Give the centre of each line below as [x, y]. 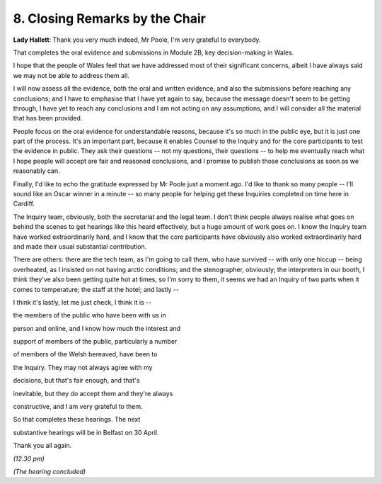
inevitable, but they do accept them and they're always [93, 393]
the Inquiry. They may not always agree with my [83, 367]
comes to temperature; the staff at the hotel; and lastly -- [96, 289]
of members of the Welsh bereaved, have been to [85, 354]
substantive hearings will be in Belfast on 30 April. [86, 432]
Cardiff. [24, 204]
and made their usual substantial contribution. [80, 246]
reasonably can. [36, 171]
